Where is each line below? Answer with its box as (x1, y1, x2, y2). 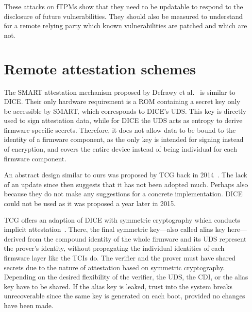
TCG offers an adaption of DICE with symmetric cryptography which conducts (4, 214, 240, 225)
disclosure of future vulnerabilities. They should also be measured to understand (4, 11, 243, 21)
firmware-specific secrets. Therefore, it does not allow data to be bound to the (4, 124, 236, 135)
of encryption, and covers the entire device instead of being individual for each (4, 144, 237, 154)
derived (4, 233, 26, 243)
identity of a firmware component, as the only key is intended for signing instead (4, 134, 244, 144)
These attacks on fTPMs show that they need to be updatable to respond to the (4, 1, 243, 11)
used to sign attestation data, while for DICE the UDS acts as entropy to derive (4, 115, 243, 125)
